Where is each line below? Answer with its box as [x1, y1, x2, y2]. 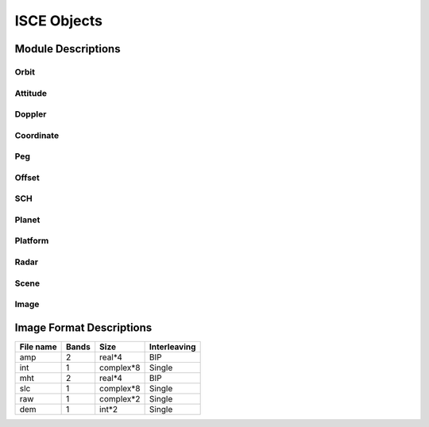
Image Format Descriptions [14, 321, 153, 334]
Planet [14, 214, 41, 225]
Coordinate [14, 129, 60, 140]
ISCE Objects [14, 12, 103, 29]
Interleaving [149, 341, 196, 352]
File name [19, 341, 57, 352]
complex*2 [99, 393, 141, 404]
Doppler [14, 109, 47, 120]
